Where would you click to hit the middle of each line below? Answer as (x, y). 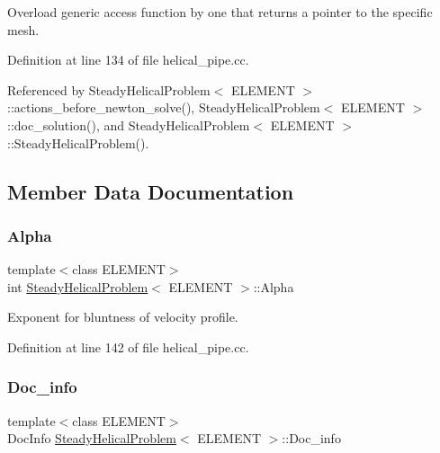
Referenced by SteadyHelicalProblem (109, 89)
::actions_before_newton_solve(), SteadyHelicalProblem (164, 107)
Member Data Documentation (151, 191)
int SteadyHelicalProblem (78, 286)
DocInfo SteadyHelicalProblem (92, 438)
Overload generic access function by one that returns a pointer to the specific (220, 12)
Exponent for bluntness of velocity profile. (123, 317)
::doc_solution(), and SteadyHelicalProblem (129, 124)
